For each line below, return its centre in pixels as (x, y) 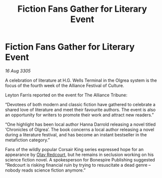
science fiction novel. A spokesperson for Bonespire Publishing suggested (80, 159)
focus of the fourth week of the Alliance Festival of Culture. (65, 85)
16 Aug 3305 (18, 71)
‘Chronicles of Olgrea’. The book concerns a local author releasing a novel (80, 129)
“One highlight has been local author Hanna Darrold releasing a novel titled (80, 124)
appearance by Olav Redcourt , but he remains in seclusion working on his (80, 155)
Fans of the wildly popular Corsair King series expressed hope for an (74, 149)
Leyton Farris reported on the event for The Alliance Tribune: (66, 95)
